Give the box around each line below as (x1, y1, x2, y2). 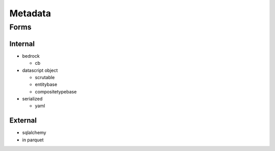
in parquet (22, 137, 44, 143)
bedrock (22, 53, 40, 59)
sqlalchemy (22, 130, 46, 136)
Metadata (9, 8, 51, 19)
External (9, 116, 37, 125)
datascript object (22, 67, 58, 73)
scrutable (35, 74, 55, 80)
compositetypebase (35, 88, 77, 94)
